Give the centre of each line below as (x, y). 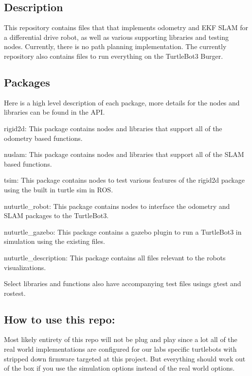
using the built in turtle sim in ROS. (59, 189)
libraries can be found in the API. (54, 112)
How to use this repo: (60, 319)
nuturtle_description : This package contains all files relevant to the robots (115, 257)
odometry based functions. (43, 138)
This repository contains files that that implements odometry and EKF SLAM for (126, 27)
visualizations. (25, 267)
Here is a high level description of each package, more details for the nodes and (122, 102)
